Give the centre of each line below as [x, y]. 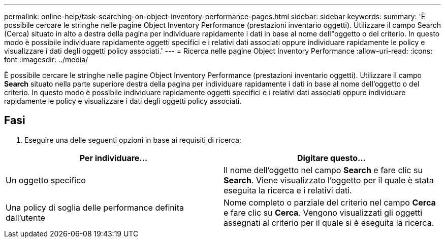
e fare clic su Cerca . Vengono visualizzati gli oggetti [323, 212]
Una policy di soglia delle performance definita [95, 207]
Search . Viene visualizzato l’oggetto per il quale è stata [329, 180]
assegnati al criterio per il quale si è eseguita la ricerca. [329, 223]
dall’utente [25, 217]
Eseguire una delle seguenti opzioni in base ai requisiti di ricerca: [133, 140]
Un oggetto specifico [46, 180]
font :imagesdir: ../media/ [46, 59]
